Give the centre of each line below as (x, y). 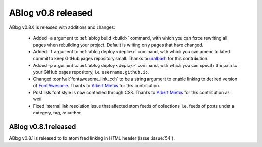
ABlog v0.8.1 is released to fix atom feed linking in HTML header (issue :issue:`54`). (92, 138)
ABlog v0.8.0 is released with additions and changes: (62, 27)
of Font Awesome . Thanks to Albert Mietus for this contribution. (97, 85)
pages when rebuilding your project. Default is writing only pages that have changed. (118, 45)
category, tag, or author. (57, 113)
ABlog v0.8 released (51, 13)
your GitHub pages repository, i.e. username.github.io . (91, 72)
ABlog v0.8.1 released (42, 127)
